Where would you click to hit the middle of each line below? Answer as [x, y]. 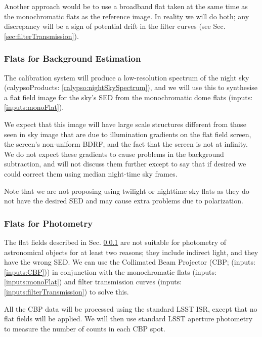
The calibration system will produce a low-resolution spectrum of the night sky [127, 77]
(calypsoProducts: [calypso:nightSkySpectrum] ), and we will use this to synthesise [131, 87]
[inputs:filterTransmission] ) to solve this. [67, 291]
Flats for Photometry [49, 223]
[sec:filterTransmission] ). [41, 36]
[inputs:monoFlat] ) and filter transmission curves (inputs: [93, 282]
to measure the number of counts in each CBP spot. [85, 328]
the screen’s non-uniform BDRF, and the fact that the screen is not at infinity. [126, 144]
